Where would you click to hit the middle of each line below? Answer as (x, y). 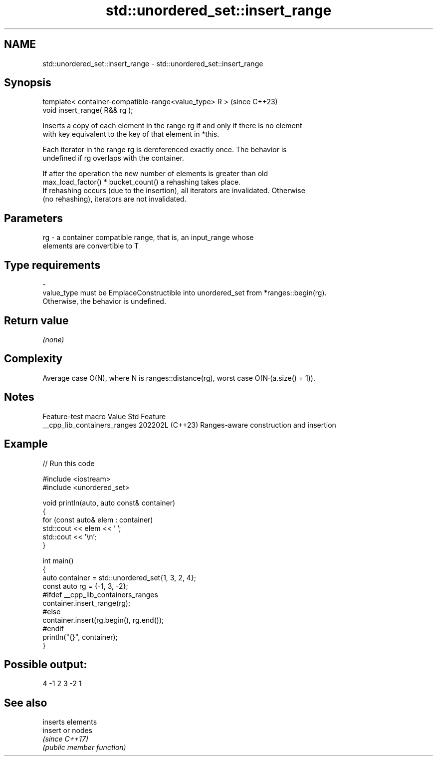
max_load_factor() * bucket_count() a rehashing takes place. (142, 182)
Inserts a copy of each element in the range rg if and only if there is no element (172, 126)
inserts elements (70, 722)
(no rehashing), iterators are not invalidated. (114, 199)
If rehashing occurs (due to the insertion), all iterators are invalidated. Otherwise (174, 191)
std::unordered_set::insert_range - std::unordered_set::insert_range (153, 63)
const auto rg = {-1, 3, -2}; (85, 586)
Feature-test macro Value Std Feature (104, 416)
